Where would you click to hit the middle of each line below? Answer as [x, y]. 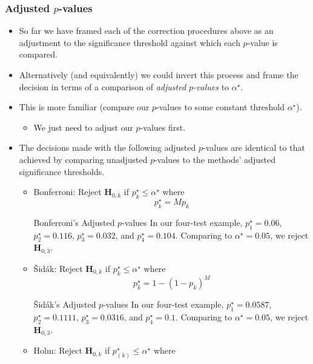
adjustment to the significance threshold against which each [130, 42]
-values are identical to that [254, 147]
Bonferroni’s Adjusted [74, 222]
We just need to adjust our [83, 127]
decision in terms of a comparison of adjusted [103, 86]
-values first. [163, 127]
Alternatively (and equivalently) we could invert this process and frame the [159, 74]
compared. [38, 54]
